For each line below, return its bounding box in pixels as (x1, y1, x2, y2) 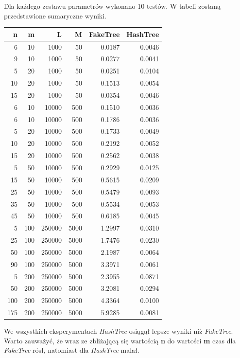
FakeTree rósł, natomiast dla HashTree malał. (4, 345, 139, 355)
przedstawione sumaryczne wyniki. (4, 10, 107, 20)
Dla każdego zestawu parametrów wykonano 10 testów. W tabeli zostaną (4, 1, 221, 11)
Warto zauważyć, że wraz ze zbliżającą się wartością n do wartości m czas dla (4, 335, 236, 345)
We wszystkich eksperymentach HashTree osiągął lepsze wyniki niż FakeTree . (4, 326, 233, 336)
